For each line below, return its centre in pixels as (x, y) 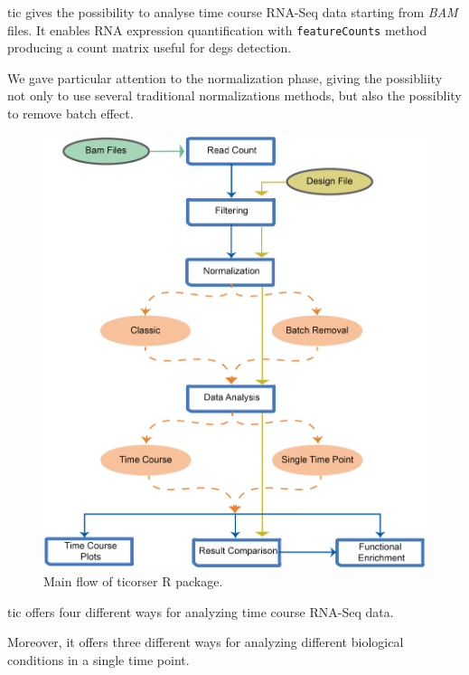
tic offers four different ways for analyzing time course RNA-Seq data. (201, 611)
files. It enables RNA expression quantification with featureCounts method (217, 29)
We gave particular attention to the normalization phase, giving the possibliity (225, 77)
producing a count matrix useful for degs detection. (150, 48)
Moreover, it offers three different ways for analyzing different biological (206, 642)
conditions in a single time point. (98, 659)
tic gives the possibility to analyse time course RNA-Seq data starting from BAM (233, 12)
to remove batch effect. (70, 114)
